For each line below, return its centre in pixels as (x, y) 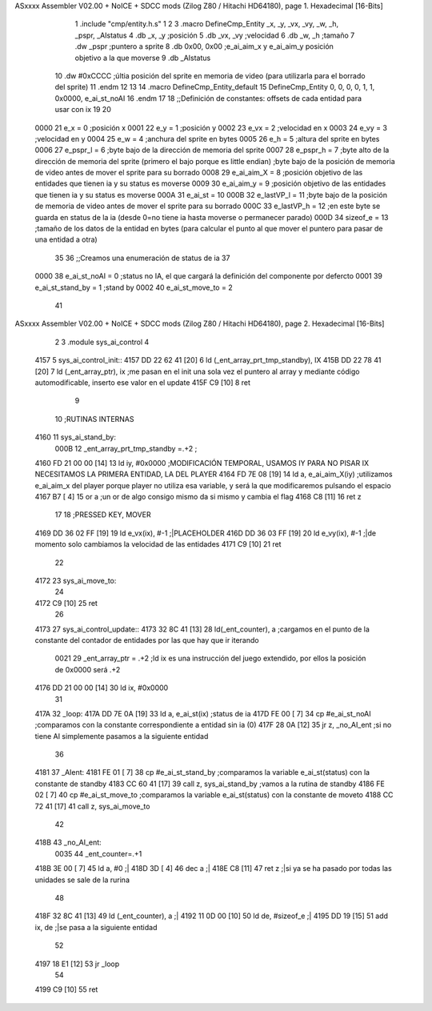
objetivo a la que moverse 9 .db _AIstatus (143, 58)
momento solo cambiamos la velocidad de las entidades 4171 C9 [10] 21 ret (158, 544)
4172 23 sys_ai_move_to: (76, 581)
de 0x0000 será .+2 (88, 669)
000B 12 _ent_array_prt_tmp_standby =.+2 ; (126, 448)
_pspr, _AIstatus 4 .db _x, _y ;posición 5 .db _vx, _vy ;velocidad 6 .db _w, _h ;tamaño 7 (215, 35)
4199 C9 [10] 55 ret (66, 989)
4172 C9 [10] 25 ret (66, 603)
